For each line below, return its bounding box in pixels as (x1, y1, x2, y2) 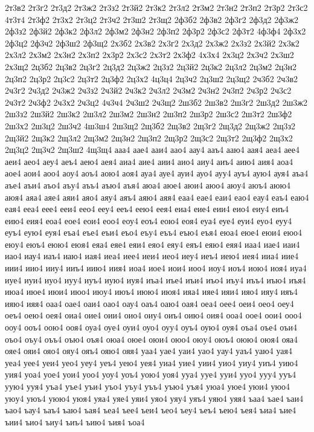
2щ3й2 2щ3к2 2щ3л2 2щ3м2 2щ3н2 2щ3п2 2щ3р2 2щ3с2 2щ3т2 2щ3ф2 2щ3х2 (5, 131, 293, 144)
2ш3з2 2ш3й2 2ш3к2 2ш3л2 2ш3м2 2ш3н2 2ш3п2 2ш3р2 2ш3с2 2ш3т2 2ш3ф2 (5, 108, 292, 120)
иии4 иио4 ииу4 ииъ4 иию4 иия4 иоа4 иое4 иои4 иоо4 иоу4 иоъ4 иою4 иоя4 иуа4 (5, 262, 307, 274)
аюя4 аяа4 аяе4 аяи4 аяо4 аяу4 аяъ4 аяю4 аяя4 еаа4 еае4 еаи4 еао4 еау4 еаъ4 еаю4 (5, 190, 309, 203)
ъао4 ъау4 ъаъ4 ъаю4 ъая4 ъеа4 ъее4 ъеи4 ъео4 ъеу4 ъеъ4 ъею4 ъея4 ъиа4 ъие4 (5, 404, 296, 416)
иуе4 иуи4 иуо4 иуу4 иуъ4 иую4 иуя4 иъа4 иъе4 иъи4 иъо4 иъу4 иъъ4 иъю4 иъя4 (5, 273, 306, 286)
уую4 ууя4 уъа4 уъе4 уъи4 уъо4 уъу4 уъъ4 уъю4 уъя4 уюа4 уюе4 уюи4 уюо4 (5, 380, 290, 392)
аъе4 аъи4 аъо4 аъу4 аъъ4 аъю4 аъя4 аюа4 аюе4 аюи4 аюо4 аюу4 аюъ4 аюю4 (5, 178, 290, 191)
